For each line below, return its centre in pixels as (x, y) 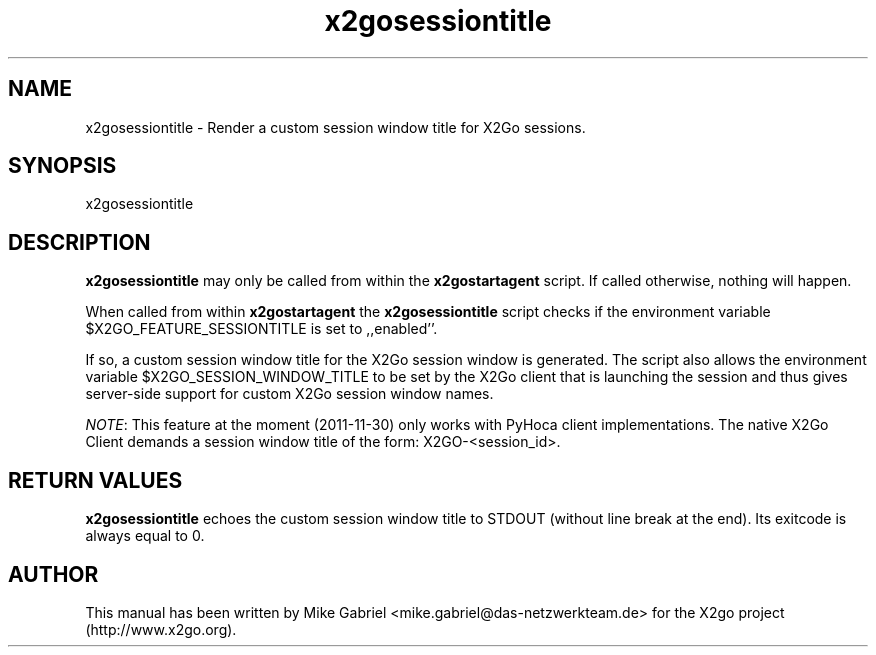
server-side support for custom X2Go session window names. (289, 394)
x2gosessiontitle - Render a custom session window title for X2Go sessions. (335, 127)
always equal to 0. (145, 536)
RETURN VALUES (95, 480)
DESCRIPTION (79, 242)
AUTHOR (53, 574)
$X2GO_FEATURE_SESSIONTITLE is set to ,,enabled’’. (261, 329)
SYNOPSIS (62, 166)
